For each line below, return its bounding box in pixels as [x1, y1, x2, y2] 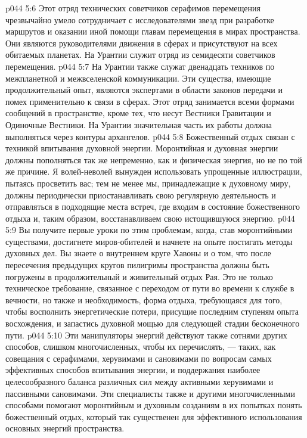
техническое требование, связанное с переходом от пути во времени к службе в [5, 282, 294, 294]
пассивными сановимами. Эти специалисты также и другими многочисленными [5, 387, 295, 399]
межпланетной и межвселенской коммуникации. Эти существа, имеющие [5, 72, 271, 84]
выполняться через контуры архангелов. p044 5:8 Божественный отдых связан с [5, 130, 295, 142]
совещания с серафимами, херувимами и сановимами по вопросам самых [5, 352, 272, 364]
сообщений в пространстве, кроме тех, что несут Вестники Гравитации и [5, 107, 271, 119]
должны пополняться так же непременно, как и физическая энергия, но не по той [5, 153, 302, 166]
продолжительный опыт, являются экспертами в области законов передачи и [5, 83, 283, 96]
